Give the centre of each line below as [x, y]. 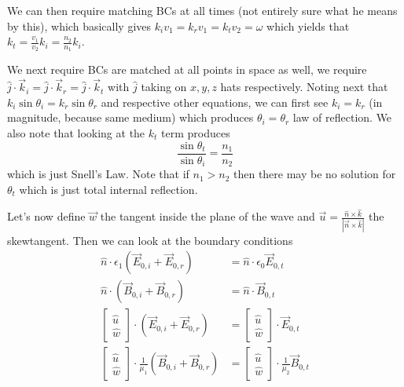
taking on [164, 87]
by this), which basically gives [79, 26]
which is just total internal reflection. [108, 189]
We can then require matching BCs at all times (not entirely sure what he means [202, 10]
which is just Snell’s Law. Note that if [98, 174]
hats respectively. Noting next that [304, 87]
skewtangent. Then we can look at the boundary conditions [150, 240]
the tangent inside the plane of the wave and [208, 216]
